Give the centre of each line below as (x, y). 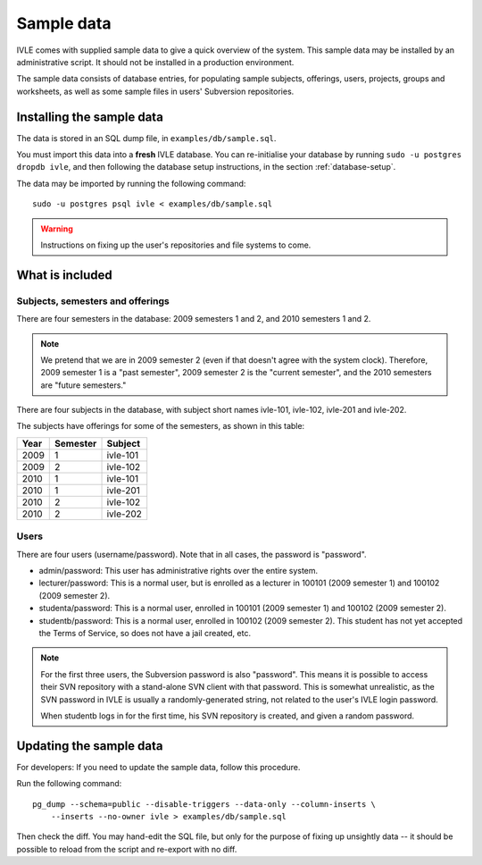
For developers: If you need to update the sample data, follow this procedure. (158, 767)
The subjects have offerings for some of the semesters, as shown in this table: (161, 426)
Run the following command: (69, 784)
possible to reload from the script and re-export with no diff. (127, 849)
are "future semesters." (83, 385)
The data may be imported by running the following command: (131, 183)
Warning (57, 229)
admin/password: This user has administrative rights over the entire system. (179, 571)
